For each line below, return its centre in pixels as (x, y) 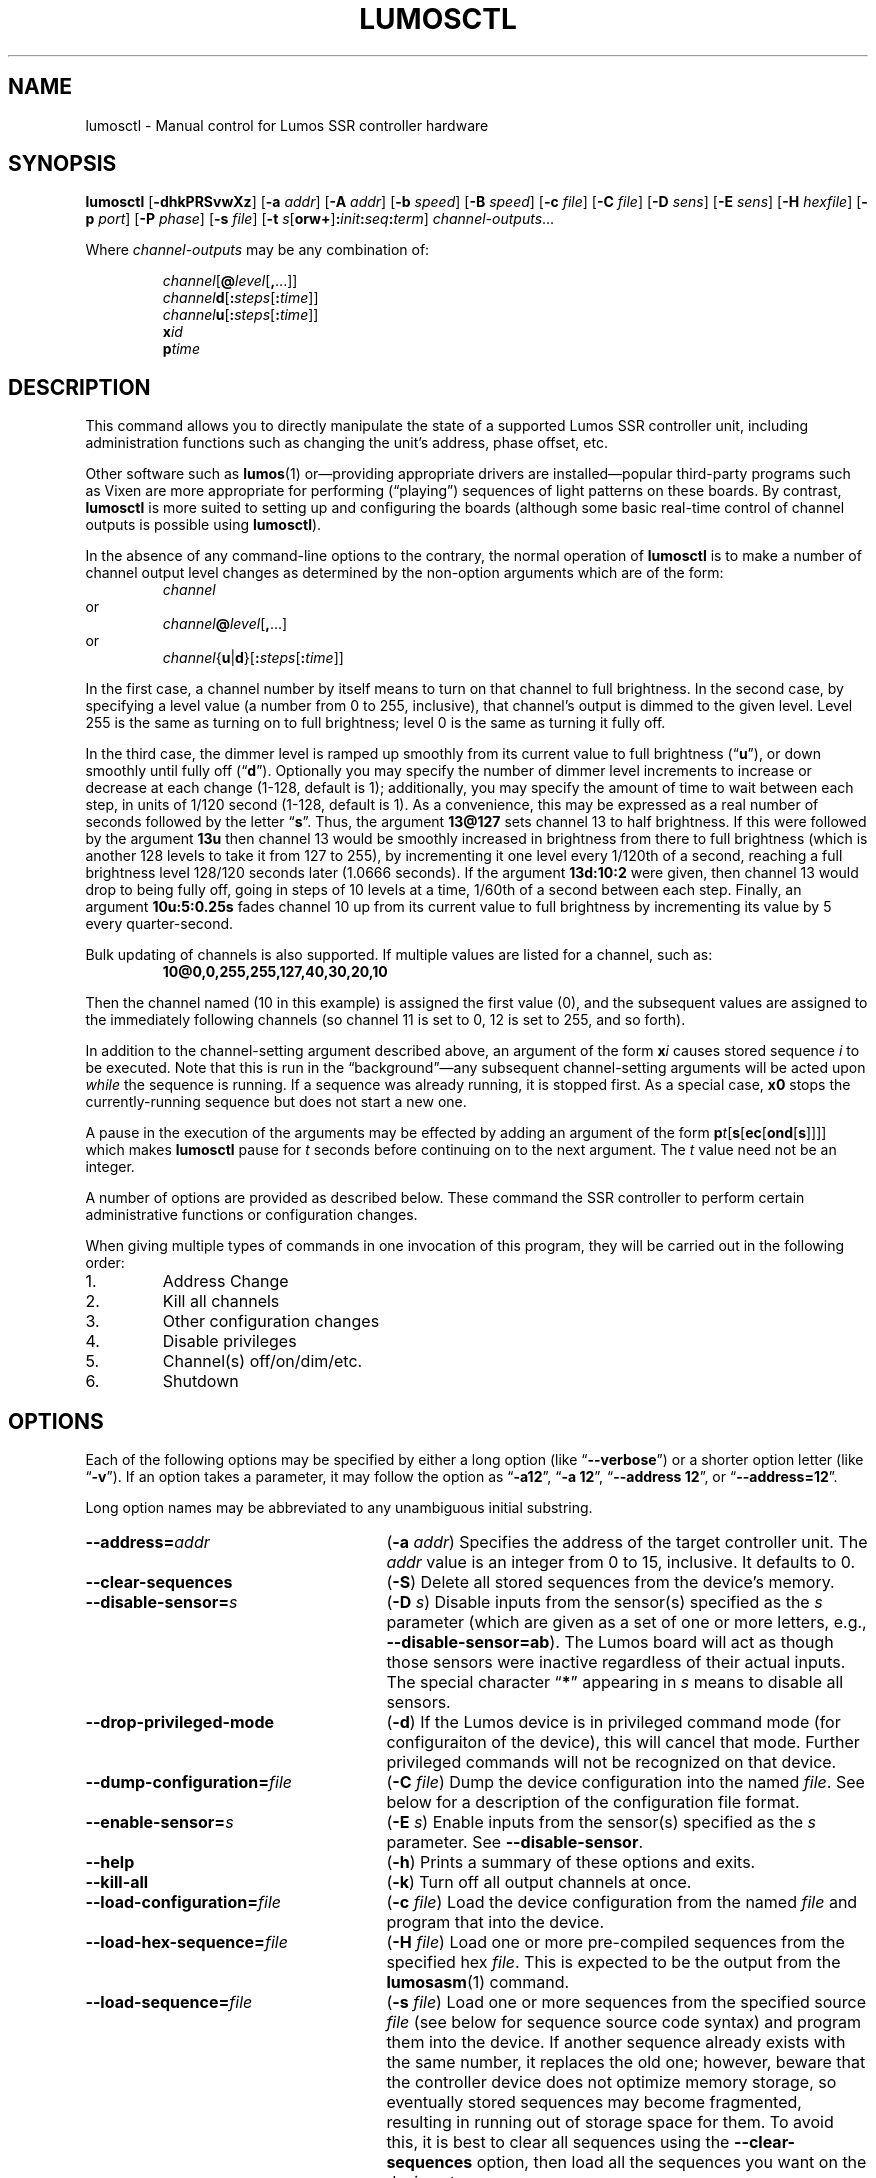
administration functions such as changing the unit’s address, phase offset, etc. (346, 443)
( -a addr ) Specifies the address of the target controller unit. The (627, 1542)
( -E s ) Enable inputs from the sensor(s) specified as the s (601, 1822)
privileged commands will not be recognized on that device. (611, 1762)
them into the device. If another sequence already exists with (616, 2042)
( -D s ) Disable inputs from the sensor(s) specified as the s (604, 1602)
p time (181, 349)
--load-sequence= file (169, 2002)
